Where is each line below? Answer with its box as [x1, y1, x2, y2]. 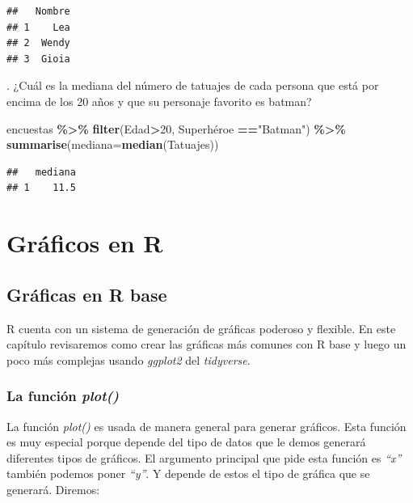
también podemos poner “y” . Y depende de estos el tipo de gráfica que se [6, 465, 370, 482]
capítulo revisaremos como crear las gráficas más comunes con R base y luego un [6, 336, 407, 353]
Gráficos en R [6, 226, 163, 260]
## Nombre [6, 6, 70, 17]
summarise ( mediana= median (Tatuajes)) [6, 136, 219, 153]
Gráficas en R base [6, 281, 167, 306]
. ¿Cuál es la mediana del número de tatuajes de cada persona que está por [6, 77, 379, 94]
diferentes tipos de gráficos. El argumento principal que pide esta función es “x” [6, 449, 402, 466]
